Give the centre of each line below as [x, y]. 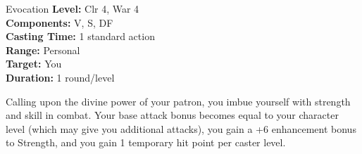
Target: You [34, 64]
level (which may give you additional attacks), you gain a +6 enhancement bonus [181, 128]
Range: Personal [43, 50]
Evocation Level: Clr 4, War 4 [73, 8]
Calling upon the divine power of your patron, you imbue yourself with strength [178, 101]
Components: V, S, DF [60, 22]
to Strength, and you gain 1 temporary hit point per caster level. [146, 142]
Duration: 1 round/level [60, 77]
